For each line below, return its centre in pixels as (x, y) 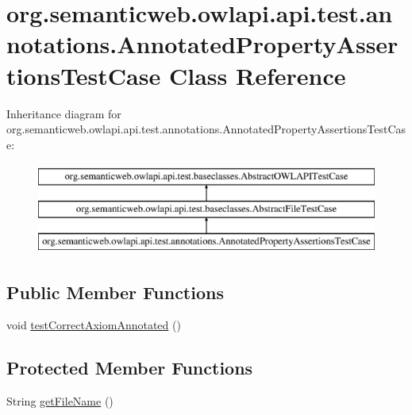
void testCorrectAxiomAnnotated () (94, 325)
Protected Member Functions (130, 368)
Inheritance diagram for (64, 113)
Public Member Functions (115, 292)
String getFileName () (60, 401)
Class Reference (257, 75)
